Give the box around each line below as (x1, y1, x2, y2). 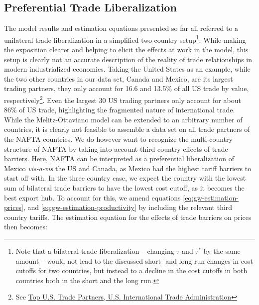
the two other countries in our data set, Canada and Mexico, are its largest (4, 73, 233, 84)
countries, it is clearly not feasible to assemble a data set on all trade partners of (4, 124, 250, 134)
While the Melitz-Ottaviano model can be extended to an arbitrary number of (4, 114, 243, 124)
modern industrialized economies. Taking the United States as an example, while (4, 64, 251, 74)
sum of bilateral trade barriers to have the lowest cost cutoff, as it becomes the (4, 183, 245, 193)
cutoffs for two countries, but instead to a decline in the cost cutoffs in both (15, 265, 248, 276)
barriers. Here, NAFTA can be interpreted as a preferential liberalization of (4, 153, 234, 164)
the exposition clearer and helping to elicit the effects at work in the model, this (4, 44, 249, 55)
